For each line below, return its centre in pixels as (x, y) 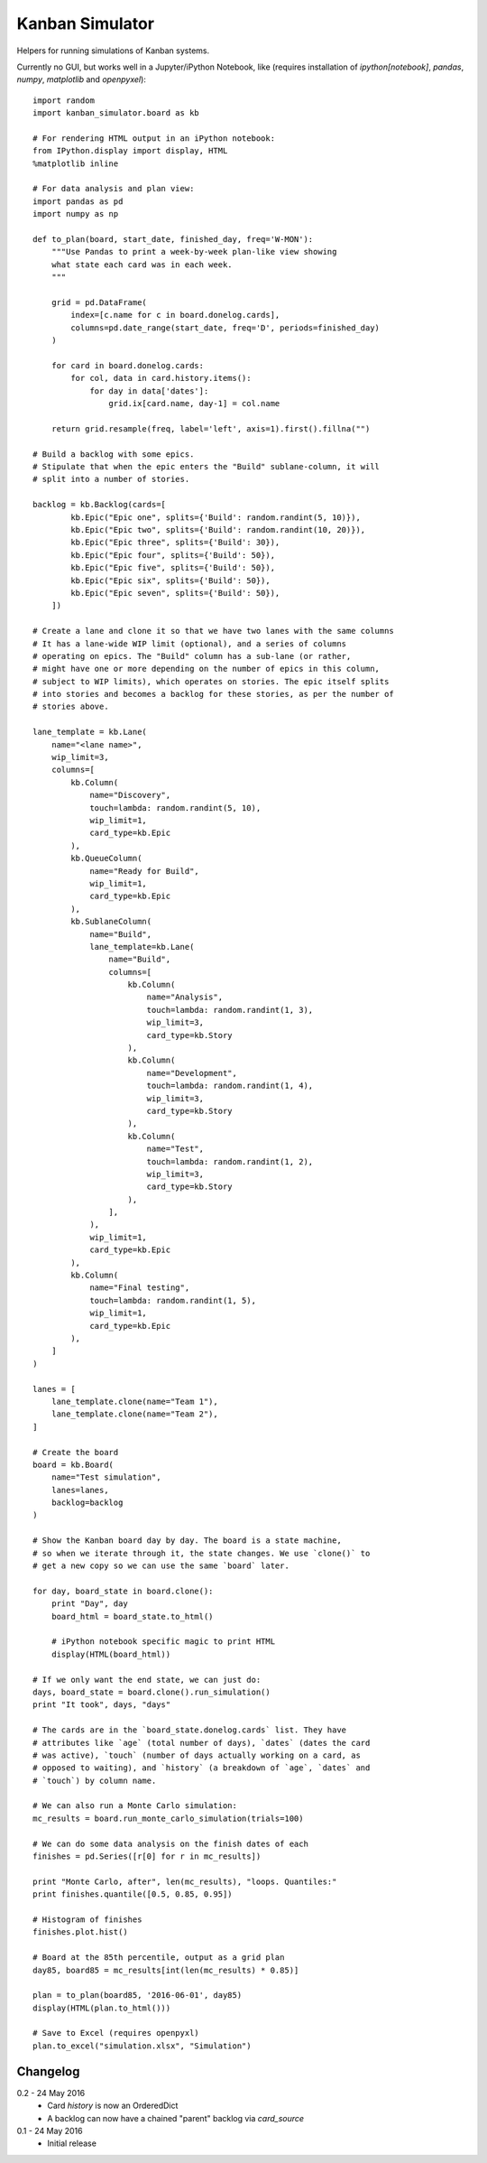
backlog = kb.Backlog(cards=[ (100, 505)
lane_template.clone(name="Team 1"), (134, 1401)
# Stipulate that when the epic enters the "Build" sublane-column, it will (207, 467)
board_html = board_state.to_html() (132, 1616)
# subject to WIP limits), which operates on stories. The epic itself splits (211, 681)
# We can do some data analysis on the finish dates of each (170, 1843)
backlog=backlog (87, 1503)
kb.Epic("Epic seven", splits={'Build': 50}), (175, 593)
